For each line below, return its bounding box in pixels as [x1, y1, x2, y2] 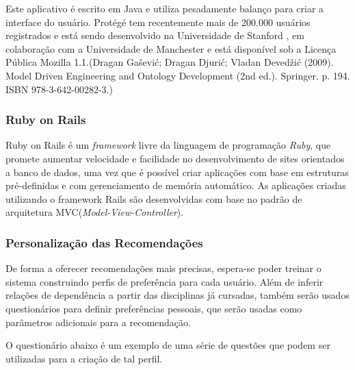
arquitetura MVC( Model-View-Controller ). [5, 205, 184, 219]
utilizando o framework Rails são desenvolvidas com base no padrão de [5, 191, 302, 206]
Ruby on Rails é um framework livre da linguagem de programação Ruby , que [5, 138, 331, 152]
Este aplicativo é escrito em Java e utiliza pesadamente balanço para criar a [5, 1, 324, 15]
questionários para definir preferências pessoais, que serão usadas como [5, 301, 302, 315]
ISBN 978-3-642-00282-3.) [5, 82, 113, 96]
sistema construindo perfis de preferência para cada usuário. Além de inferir [5, 274, 324, 288]
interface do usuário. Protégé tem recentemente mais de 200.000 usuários [5, 14, 311, 29]
